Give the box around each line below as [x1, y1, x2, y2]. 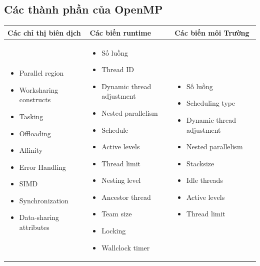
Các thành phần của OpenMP [4, 2, 163, 17]
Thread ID [101, 64, 134, 75]
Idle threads [186, 175, 223, 185]
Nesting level [101, 175, 141, 185]
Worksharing [19, 84, 58, 95]
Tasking [19, 111, 43, 121]
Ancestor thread [101, 191, 151, 202]
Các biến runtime [89, 27, 151, 38]
